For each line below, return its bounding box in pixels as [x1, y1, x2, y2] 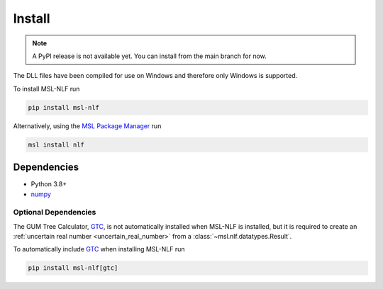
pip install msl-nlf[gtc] [28, 264, 118, 272]
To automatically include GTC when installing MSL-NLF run [13, 245, 185, 254]
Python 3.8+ [30, 180, 67, 188]
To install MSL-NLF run [13, 84, 80, 93]
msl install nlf [28, 140, 85, 149]
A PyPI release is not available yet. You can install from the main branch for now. [32, 52, 267, 60]
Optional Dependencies [13, 208, 96, 217]
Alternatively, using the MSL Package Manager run [13, 121, 162, 130]
